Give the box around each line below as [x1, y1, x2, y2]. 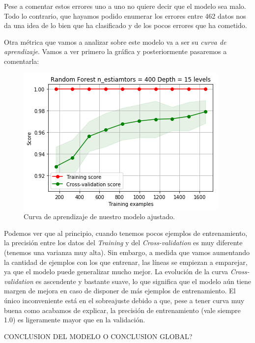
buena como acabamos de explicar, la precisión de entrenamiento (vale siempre [4, 305, 241, 315]
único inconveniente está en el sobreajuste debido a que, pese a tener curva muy [4, 295, 245, 305]
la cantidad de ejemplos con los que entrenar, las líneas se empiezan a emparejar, [4, 257, 248, 267]
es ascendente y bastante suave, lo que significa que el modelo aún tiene [35, 276, 252, 286]
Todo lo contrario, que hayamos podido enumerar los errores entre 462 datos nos [4, 10, 246, 21]
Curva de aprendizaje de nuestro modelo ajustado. [24, 211, 175, 222]
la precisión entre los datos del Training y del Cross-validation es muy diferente [4, 237, 243, 248]
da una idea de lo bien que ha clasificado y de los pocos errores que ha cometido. [4, 20, 247, 30]
